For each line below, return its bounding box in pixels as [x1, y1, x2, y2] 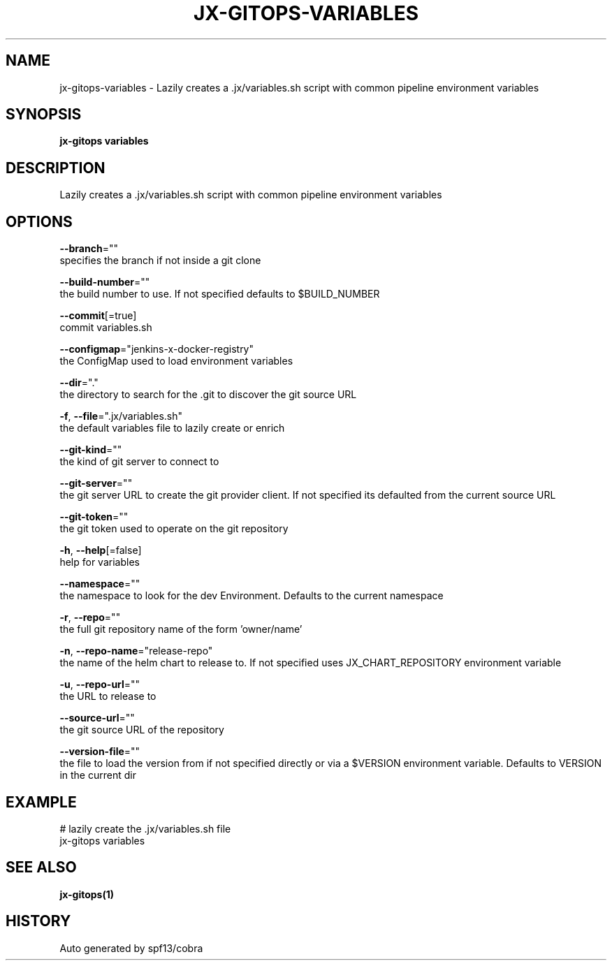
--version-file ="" [59, 745, 140, 758]
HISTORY [6, 912, 71, 930]
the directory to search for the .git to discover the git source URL [59, 388, 357, 401]
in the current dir [59, 769, 136, 782]
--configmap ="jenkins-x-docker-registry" [59, 343, 254, 356]
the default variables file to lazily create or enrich [59, 422, 285, 434]
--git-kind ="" [59, 444, 122, 456]
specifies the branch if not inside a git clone [59, 254, 261, 267]
